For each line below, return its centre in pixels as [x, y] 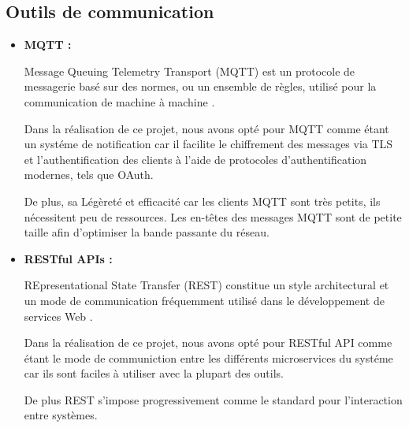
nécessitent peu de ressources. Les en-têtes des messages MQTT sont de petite [213, 216]
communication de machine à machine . [119, 101]
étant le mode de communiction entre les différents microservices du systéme [208, 357]
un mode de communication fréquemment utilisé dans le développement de [204, 300]
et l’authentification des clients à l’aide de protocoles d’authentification [195, 159]
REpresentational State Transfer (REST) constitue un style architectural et [206, 285]
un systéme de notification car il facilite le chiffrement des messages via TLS [208, 144]
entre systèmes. [61, 415]
